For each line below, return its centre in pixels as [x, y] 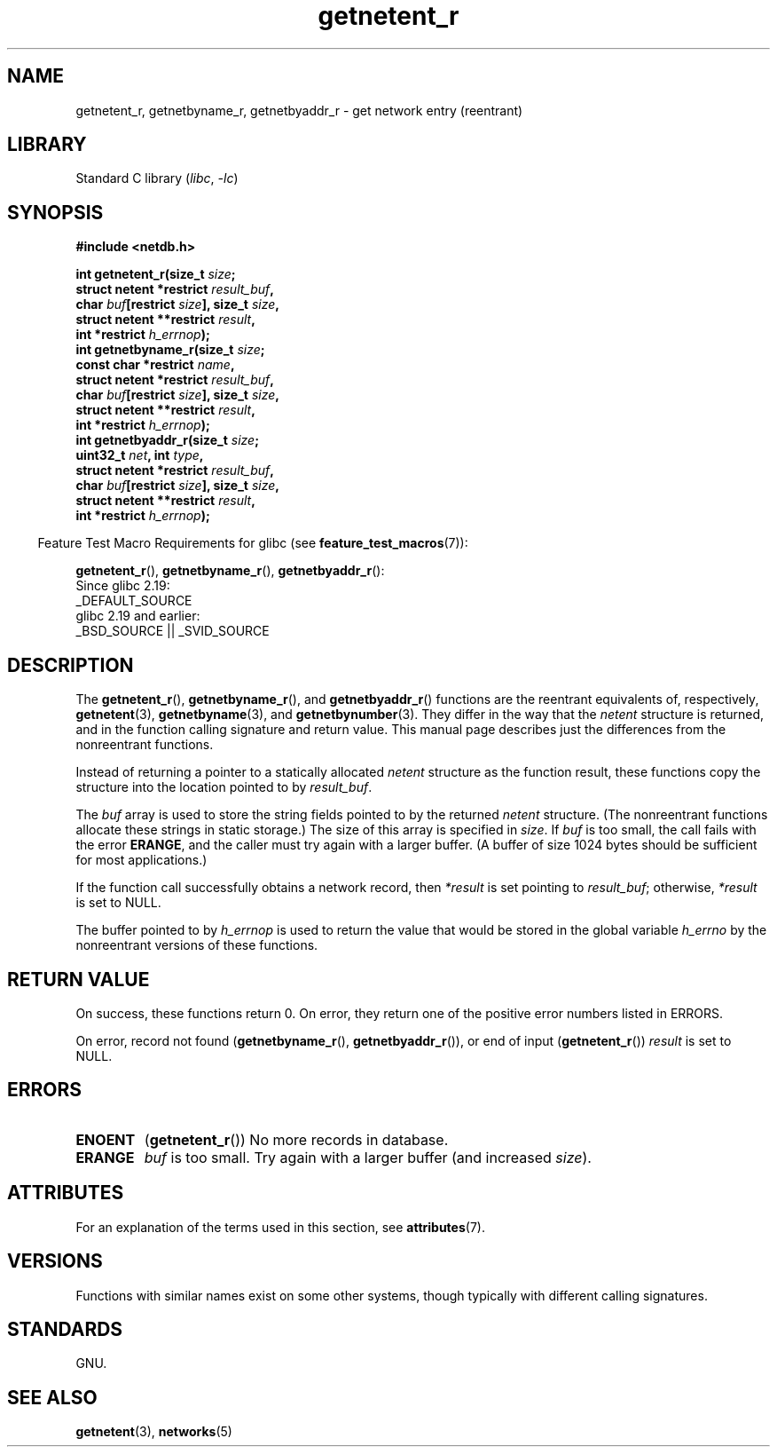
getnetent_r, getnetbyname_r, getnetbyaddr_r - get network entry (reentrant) [299, 110]
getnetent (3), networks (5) [154, 1432]
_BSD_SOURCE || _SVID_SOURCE [173, 631]
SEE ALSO [52, 1397]
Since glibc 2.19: [123, 586]
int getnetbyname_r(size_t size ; [170, 350]
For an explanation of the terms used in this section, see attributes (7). [280, 1227]
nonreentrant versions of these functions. [197, 945]
